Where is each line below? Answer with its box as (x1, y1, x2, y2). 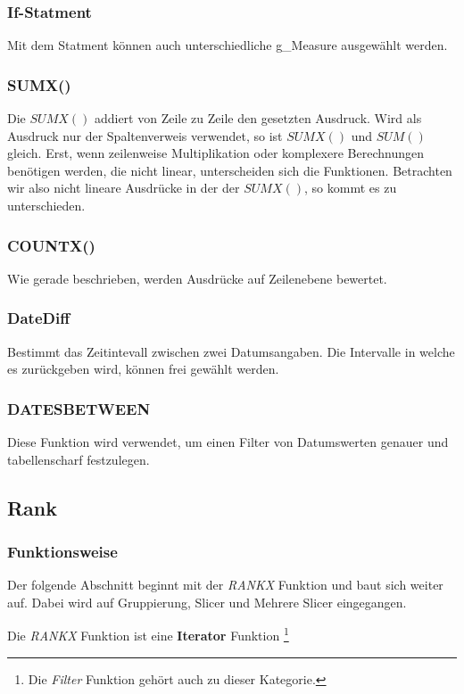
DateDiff (7, 307, 70, 329)
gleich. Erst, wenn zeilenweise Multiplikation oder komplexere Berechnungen (7, 144, 424, 162)
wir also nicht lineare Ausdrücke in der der (7, 178, 240, 197)
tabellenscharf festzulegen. (7, 450, 150, 468)
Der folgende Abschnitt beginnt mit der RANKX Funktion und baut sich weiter (7, 575, 443, 594)
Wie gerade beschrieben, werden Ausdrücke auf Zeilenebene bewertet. (7, 269, 387, 287)
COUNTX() (7, 234, 95, 256)
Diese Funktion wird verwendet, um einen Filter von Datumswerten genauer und (7, 433, 449, 451)
